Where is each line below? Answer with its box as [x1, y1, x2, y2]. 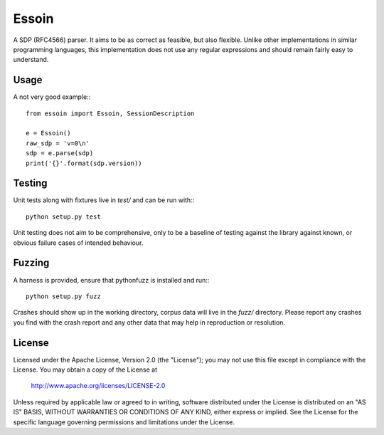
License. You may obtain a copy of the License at [13, 365, 158, 374]
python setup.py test [26, 212, 101, 221]
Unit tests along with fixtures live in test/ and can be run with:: [13, 196, 195, 204]
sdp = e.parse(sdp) [26, 150, 94, 157]
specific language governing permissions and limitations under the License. [13, 417, 235, 426]
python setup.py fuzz [26, 292, 101, 300]
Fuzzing [13, 257, 50, 269]
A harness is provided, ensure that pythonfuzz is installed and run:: [13, 276, 210, 284]
